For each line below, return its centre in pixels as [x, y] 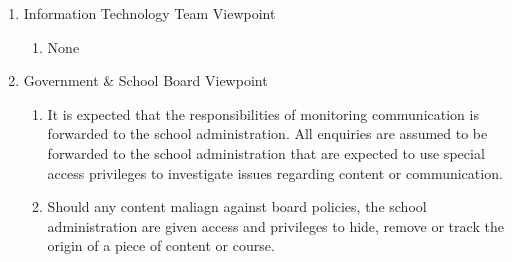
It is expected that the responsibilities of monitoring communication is [263, 113]
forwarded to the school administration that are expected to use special [266, 152]
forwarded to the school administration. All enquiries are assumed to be [267, 133]
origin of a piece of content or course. [161, 245]
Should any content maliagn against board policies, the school [237, 206]
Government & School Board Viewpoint [145, 80]
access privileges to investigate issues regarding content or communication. [275, 172]
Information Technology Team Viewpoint [149, 13]
